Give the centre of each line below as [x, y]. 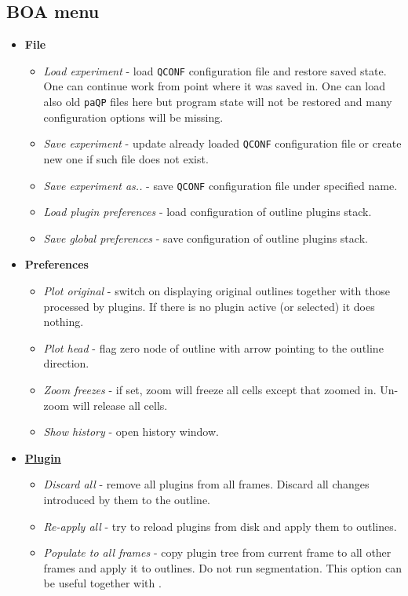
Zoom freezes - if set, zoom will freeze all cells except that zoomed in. [210, 389]
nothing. [64, 322]
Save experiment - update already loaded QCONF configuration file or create [222, 143]
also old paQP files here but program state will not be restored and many [218, 102]
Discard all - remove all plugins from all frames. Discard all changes [206, 484]
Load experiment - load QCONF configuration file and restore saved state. [215, 70]
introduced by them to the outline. [127, 499]
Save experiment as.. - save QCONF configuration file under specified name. [220, 185]
